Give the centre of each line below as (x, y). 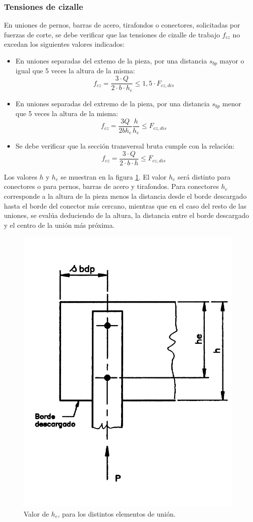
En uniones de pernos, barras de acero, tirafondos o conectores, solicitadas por (122, 25)
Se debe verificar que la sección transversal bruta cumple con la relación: (125, 146)
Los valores (21, 176)
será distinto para (204, 176)
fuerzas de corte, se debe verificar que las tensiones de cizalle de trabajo (112, 34)
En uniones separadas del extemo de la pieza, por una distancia (111, 61)
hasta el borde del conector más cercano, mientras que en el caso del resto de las (125, 205)
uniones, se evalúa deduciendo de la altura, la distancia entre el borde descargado (126, 215)
